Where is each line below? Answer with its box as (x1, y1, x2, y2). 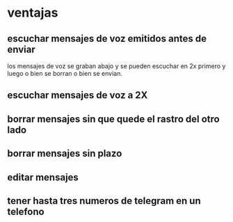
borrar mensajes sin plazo (7, 148, 122, 159)
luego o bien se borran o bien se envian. (7, 70, 123, 77)
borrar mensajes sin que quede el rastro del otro (7, 113, 220, 125)
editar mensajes (7, 171, 79, 183)
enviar (7, 43, 36, 55)
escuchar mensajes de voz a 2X (7, 89, 148, 102)
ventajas (7, 5, 58, 21)
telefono (7, 205, 45, 217)
